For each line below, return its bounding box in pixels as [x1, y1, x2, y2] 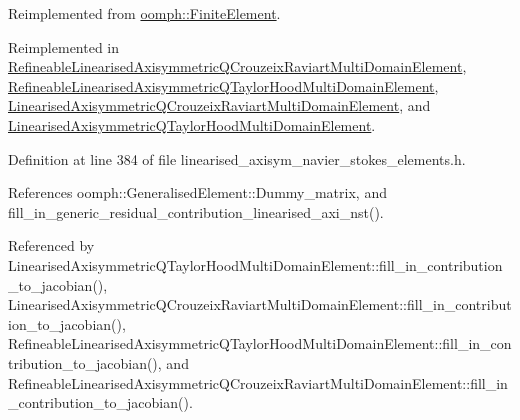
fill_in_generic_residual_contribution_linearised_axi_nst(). [8, 201, 384, 222]
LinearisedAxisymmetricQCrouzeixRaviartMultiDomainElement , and [8, 95, 431, 116]
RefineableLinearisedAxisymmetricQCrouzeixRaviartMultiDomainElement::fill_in [8, 372, 508, 393]
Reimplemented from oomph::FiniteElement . [8, 3, 281, 23]
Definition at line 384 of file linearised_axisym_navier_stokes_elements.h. [8, 148, 466, 169]
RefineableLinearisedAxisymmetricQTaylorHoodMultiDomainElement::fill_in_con [8, 333, 512, 354]
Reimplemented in [8, 36, 120, 57]
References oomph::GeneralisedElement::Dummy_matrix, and [8, 182, 387, 203]
